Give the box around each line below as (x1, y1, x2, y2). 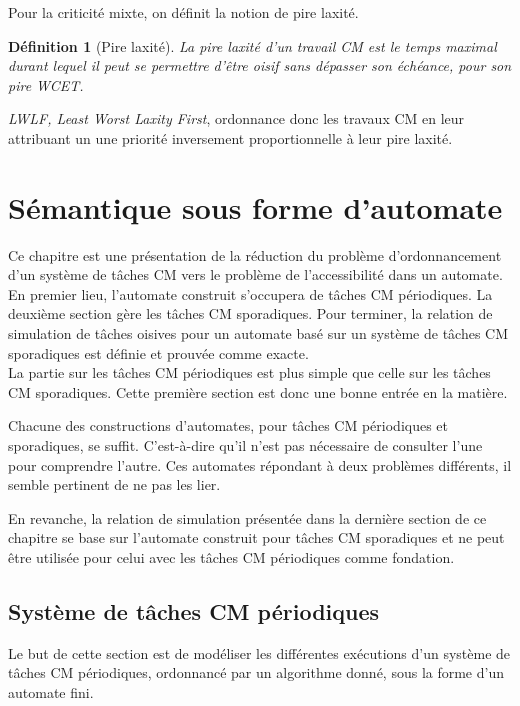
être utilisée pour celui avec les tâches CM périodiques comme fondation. (8, 547, 455, 567)
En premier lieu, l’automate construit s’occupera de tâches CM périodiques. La (8, 283, 493, 304)
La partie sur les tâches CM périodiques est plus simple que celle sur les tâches (8, 362, 491, 383)
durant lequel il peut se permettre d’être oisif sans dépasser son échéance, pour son (8, 55, 512, 76)
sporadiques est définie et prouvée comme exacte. (8, 342, 309, 363)
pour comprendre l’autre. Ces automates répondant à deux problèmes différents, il (8, 454, 512, 475)
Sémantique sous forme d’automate (8, 186, 503, 227)
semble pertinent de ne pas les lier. (8, 474, 221, 495)
